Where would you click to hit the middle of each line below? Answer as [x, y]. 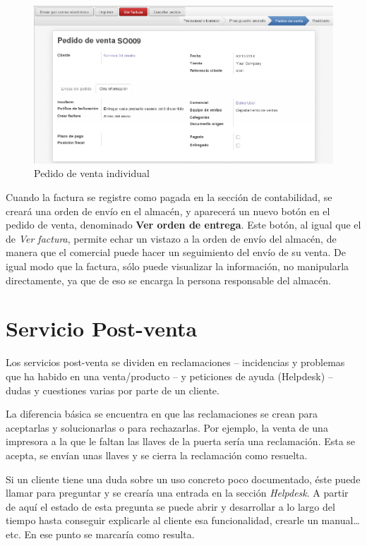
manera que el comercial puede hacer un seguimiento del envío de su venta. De [176, 252]
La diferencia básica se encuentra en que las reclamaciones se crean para [162, 414]
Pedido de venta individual [92, 173]
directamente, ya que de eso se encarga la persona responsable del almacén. [168, 280]
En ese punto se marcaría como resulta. [109, 534]
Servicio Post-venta [102, 328]
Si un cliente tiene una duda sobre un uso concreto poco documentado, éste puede [183, 479]
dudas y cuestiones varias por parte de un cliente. [113, 390]
